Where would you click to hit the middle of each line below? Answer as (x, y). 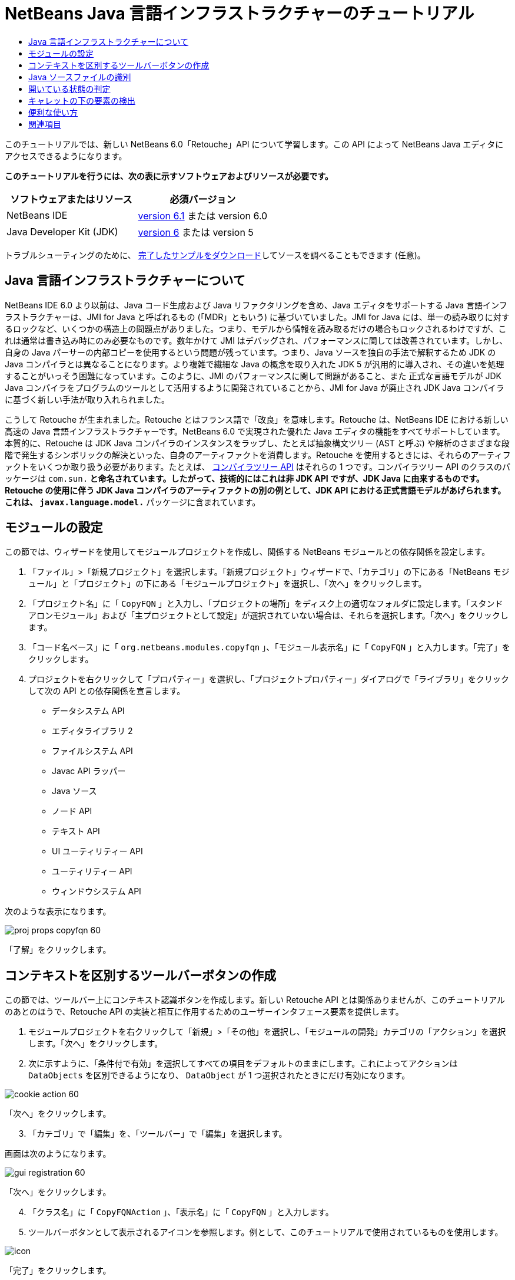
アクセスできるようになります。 (66, 156)
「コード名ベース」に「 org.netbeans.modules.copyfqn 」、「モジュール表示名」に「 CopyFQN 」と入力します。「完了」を (269, 647)
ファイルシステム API (92, 751)
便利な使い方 (53, 112)
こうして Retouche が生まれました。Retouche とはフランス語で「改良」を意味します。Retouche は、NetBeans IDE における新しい (257, 419)
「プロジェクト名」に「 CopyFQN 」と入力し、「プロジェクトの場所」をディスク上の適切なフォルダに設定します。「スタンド (266, 604)
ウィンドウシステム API (97, 891)
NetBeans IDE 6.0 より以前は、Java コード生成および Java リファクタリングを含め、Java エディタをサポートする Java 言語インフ (256, 305)
